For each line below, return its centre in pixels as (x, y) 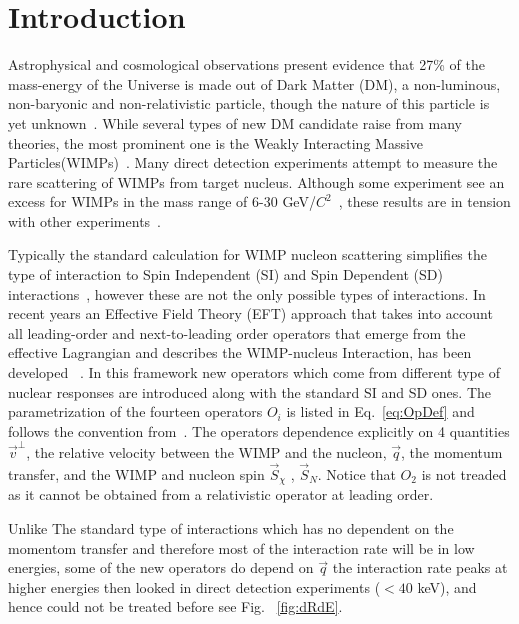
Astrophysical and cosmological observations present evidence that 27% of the (246, 64)
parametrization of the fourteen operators (135, 411)
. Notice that (356, 473)
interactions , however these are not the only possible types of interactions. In (247, 293)
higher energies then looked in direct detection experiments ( (194, 586)
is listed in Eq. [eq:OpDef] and (380, 411)
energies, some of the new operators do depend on (161, 567)
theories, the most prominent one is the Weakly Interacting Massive (216, 142)
